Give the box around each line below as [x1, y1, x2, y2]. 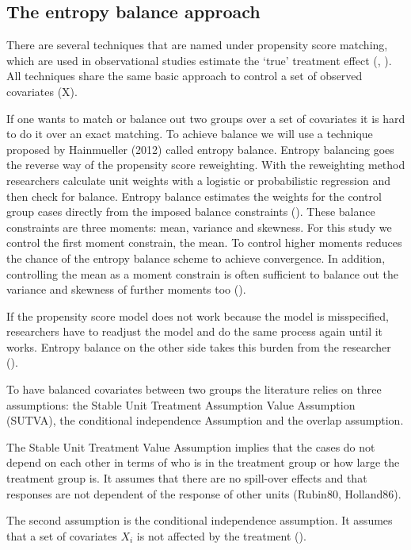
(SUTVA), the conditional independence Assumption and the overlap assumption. [6, 412, 404, 429]
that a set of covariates [6, 527, 117, 544]
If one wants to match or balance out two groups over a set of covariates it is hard [6, 110, 405, 126]
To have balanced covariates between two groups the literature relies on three [6, 381, 382, 398]
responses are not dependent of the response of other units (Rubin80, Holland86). [6, 485, 401, 502]
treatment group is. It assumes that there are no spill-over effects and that [6, 470, 367, 487]
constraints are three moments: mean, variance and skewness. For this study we [6, 218, 392, 235]
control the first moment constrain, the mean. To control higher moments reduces [6, 234, 402, 251]
